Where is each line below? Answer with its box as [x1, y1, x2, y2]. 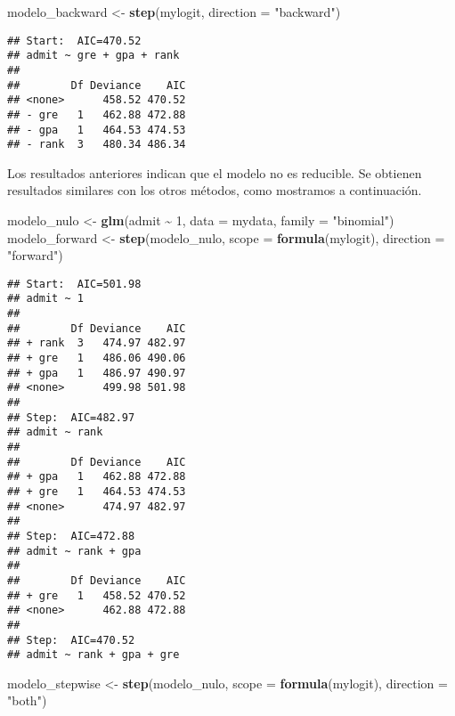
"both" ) [7, 691, 47, 710]
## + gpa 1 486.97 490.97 [7, 366, 186, 379]
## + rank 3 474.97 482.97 [7, 337, 186, 350]
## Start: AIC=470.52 [7, 34, 142, 47]
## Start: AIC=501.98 [7, 277, 142, 290]
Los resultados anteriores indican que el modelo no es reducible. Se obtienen [7, 163, 422, 182]
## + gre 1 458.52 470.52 [7, 589, 186, 602]
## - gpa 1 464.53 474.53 [7, 123, 186, 136]
